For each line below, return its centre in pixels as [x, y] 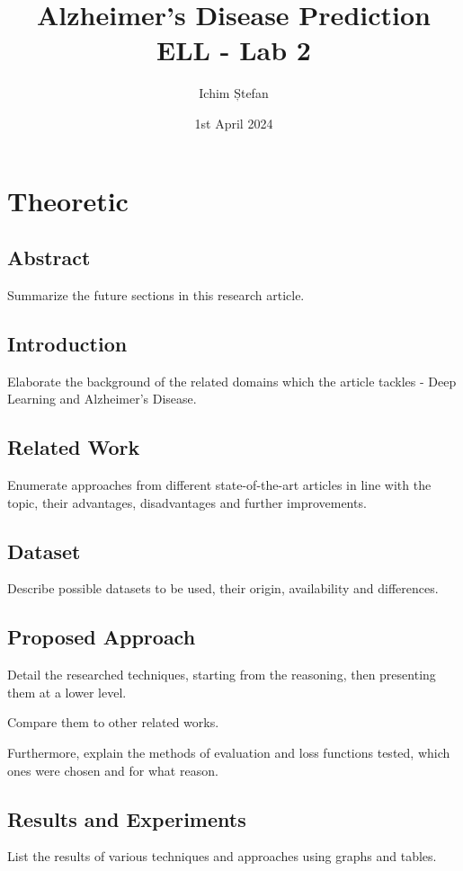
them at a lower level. [67, 692]
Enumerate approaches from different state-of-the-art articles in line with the [219, 485]
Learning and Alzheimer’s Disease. [102, 399]
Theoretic [68, 200]
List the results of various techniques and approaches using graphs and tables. [222, 856]
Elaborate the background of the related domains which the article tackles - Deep [232, 381]
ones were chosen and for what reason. [113, 770]
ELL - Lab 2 [234, 50]
